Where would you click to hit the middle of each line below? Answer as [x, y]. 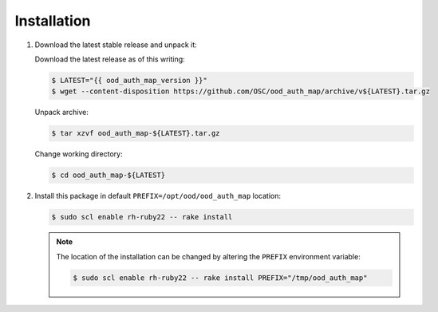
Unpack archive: [62, 113]
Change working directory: [79, 154]
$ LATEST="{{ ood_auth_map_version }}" [129, 80]
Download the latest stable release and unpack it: [116, 45]
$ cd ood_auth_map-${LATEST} [109, 175]
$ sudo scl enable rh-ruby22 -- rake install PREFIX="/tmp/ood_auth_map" [220, 278]
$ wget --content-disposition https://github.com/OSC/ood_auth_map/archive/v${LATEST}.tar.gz [241, 91]
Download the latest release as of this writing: [110, 59]
